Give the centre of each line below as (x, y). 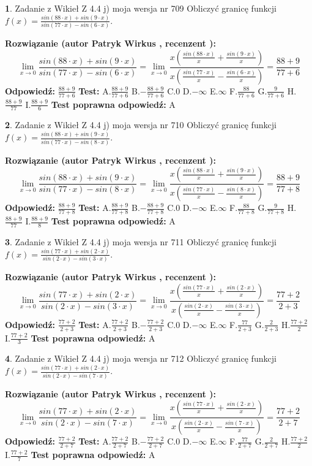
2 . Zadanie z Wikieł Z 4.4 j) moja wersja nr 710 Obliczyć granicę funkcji (141, 125)
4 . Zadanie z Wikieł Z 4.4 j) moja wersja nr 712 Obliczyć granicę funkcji (141, 358)
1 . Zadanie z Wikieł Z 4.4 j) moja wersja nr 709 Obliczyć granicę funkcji (141, 8)
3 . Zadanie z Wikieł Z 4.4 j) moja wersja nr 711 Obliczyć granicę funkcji (141, 241)
